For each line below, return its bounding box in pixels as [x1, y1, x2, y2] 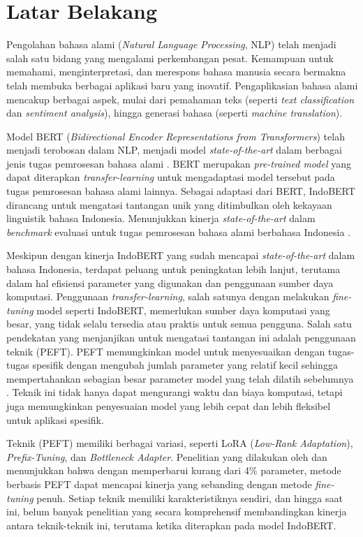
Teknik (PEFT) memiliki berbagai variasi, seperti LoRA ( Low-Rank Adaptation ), [6, 436, 353, 450]
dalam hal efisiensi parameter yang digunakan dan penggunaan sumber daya [6, 275, 334, 290]
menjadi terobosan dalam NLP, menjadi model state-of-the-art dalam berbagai [6, 142, 342, 157]
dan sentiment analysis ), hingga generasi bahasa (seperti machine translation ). [6, 105, 343, 120]
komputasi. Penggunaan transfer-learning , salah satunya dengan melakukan [6, 289, 329, 304]
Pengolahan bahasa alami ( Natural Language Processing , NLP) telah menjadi [6, 37, 336, 52]
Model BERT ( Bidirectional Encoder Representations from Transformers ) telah [6, 128, 345, 143]
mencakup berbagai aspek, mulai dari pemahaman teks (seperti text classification [6, 91, 355, 106]
